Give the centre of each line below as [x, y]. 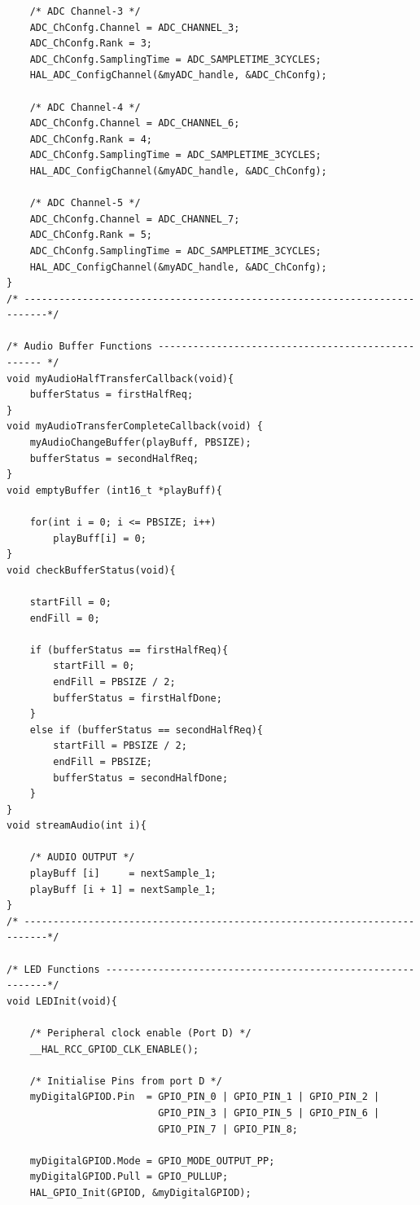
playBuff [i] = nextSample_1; [123, 874]
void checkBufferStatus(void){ [91, 570]
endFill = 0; [65, 618]
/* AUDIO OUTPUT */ [82, 858]
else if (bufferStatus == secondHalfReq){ [146, 730]
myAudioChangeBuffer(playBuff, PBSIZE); [140, 443]
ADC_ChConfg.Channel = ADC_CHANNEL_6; [135, 123]
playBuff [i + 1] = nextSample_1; [123, 889]
